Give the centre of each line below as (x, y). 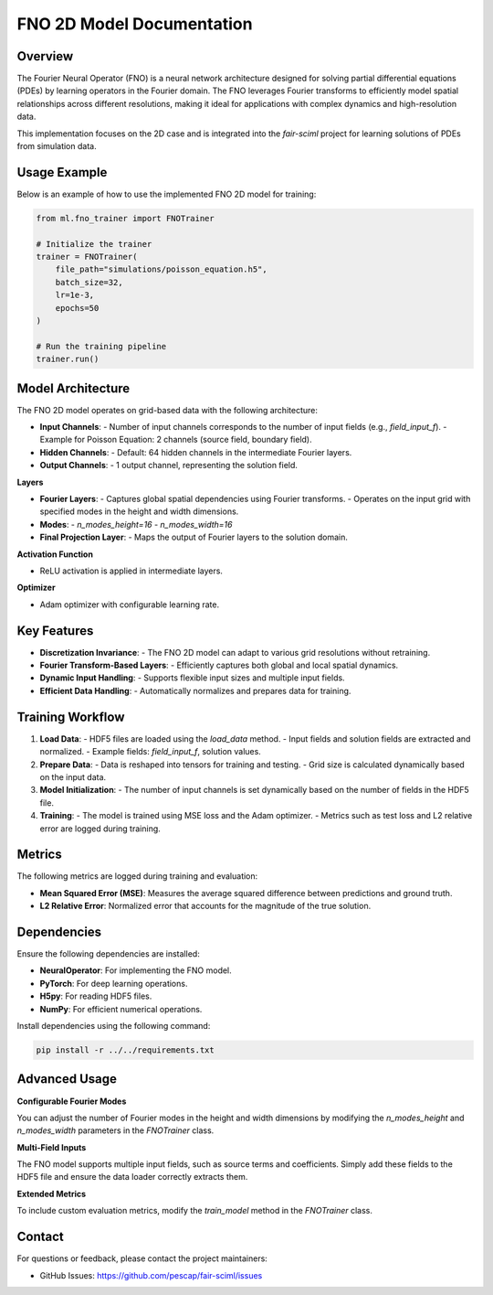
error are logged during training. (100, 829)
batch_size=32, (89, 282)
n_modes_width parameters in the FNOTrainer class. (115, 1130)
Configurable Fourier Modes (72, 1101)
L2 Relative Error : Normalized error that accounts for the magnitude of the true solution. (205, 906)
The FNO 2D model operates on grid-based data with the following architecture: (168, 410)
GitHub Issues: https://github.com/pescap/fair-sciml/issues (151, 1275)
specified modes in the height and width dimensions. (139, 511)
